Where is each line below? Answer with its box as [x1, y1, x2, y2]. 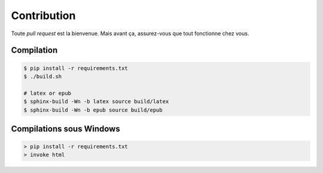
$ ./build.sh [23, 73, 62, 80]
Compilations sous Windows [11, 123, 120, 134]
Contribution [11, 9, 76, 22]
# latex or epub [23, 89, 72, 97]
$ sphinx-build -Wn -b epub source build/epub [23, 106, 163, 113]
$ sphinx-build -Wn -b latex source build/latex [23, 98, 169, 105]
